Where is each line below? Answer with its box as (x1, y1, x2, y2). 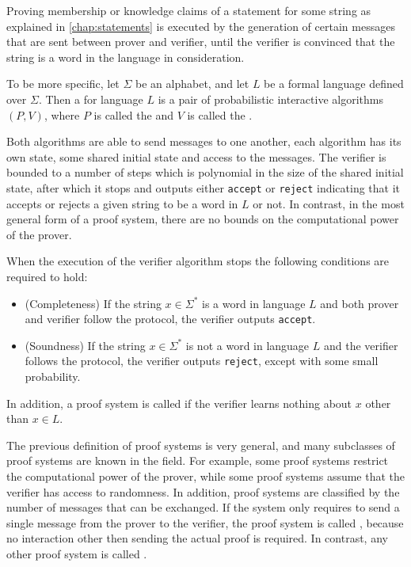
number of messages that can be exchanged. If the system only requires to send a (6, 499, 400, 516)
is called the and (93, 106, 173, 123)
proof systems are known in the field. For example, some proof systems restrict (6, 452, 389, 469)
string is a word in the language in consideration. (6, 48, 245, 65)
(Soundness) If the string (25, 337, 146, 353)
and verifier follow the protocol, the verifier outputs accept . (25, 310, 316, 327)
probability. (25, 368, 81, 385)
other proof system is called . (6, 546, 147, 561)
